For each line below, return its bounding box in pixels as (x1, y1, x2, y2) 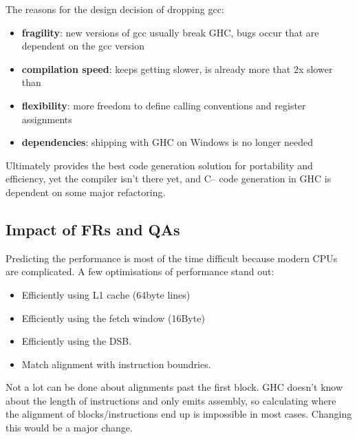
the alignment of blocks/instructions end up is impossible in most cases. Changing (6, 407, 352, 421)
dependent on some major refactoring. (6, 184, 166, 199)
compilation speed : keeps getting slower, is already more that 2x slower (21, 61, 333, 76)
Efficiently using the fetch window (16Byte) (21, 310, 205, 325)
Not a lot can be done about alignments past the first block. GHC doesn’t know (6, 380, 343, 394)
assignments (21, 111, 72, 126)
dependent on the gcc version (21, 39, 145, 53)
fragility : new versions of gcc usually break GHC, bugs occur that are (21, 25, 319, 39)
